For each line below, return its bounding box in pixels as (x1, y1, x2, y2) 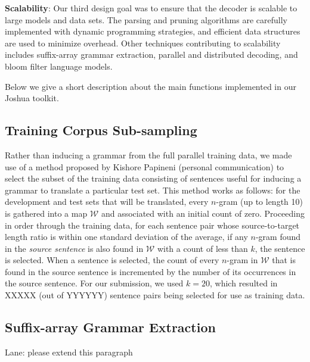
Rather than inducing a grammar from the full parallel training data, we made (5, 148, 292, 161)
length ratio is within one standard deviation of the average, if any (5, 230, 248, 243)
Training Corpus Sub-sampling (5, 121, 197, 139)
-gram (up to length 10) (216, 195, 303, 208)
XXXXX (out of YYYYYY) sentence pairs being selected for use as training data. (5, 289, 305, 301)
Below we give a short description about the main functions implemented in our (5, 80, 296, 92)
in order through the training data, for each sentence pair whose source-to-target (5, 219, 300, 231)
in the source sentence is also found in (5, 242, 144, 254)
